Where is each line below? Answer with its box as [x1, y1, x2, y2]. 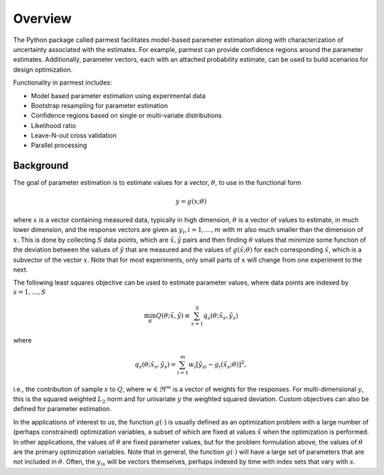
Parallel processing [31, 141, 87, 149]
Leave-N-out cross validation [31, 132, 117, 140]
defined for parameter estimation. [13, 405, 112, 413]
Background [13, 160, 69, 172]
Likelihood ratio [31, 121, 76, 129]
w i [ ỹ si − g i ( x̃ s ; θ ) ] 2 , [188, 359, 247, 370]
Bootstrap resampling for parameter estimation [31, 101, 169, 110]
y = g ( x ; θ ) [175, 197, 207, 206]
